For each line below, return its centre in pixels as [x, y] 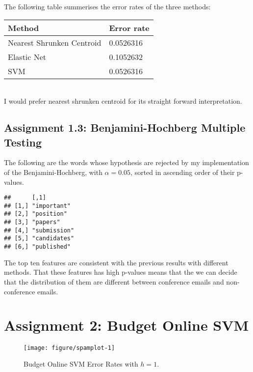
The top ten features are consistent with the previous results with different [116, 262]
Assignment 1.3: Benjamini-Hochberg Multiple [125, 128]
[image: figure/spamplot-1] [69, 348]
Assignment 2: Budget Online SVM [126, 325]
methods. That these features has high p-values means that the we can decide [121, 272]
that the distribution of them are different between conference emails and [114, 281]
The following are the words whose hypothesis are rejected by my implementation [126, 162]
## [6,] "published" [38, 247]
